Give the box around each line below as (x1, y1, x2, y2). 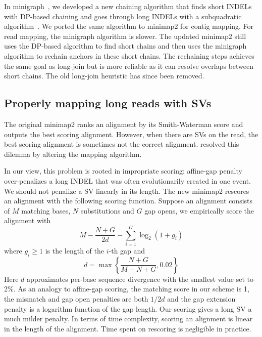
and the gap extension (167, 293, 236, 304)
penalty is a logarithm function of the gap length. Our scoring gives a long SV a (4, 303, 252, 314)
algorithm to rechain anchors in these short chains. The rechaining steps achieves (4, 50, 254, 61)
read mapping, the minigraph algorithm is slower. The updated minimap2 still (4, 30, 246, 41)
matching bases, (21, 205, 71, 216)
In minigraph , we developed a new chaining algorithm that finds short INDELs (4, 1, 252, 11)
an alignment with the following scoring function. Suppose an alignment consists (4, 195, 253, 206)
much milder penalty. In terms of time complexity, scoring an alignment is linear (4, 313, 253, 324)
